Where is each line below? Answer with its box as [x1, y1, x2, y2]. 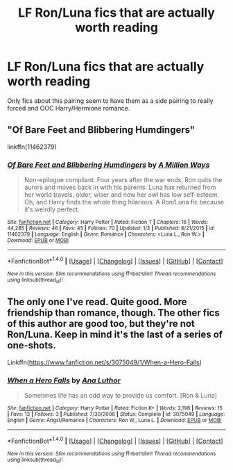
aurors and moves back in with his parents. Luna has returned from [24, 183, 216, 192]
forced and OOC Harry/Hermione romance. [7, 104, 130, 112]
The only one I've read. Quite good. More [7, 296, 187, 308]
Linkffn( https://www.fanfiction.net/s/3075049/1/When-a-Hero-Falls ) [7, 358, 202, 366]
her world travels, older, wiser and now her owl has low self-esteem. [24, 191, 220, 199]
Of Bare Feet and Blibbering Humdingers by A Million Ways [7, 160, 210, 170]
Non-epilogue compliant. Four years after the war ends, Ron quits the [24, 176, 223, 184]
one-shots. [7, 339, 57, 352]
